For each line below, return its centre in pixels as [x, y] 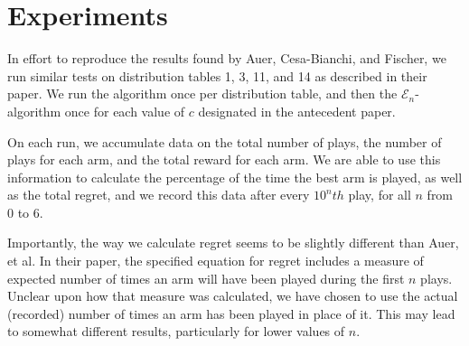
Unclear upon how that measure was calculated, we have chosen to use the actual [233, 296]
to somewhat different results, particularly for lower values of [176, 331]
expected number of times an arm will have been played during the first [206, 278]
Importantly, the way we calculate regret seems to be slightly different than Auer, [233, 243]
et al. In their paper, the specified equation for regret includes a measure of [216, 261]
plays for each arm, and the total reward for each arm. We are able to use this [224, 159]
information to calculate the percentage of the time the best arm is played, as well [235, 177]
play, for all [380, 195]
